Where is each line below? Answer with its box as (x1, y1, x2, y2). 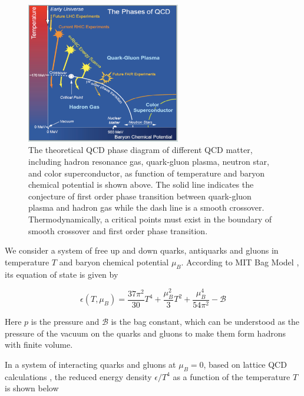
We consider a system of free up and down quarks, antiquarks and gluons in (5, 244, 279, 257)
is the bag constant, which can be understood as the (111, 315, 300, 327)
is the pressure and (31, 315, 100, 327)
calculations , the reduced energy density (5, 370, 152, 382)
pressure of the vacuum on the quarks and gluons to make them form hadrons (5, 327, 286, 339)
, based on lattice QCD (203, 358, 287, 370)
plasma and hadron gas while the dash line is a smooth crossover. (28, 201, 265, 214)
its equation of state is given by (5, 268, 118, 280)
